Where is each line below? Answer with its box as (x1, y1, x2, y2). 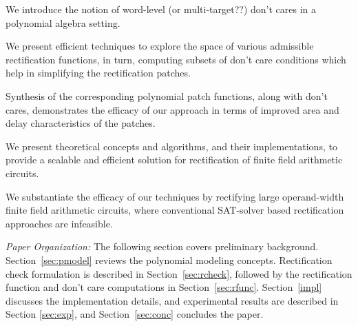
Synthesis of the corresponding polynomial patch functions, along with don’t (6, 88, 328, 103)
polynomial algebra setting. (6, 15, 120, 30)
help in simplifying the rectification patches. (6, 65, 191, 80)
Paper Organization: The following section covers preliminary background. (6, 239, 319, 254)
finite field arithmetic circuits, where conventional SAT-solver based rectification (6, 203, 344, 217)
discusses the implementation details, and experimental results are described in (6, 293, 339, 307)
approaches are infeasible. (6, 216, 113, 230)
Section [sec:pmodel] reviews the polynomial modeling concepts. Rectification (6, 252, 333, 267)
